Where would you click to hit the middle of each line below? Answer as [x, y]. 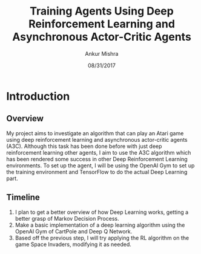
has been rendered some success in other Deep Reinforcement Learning [97, 159]
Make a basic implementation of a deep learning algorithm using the [100, 225]
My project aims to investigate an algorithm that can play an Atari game [95, 133]
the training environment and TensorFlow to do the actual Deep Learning [97, 172]
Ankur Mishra [102, 53]
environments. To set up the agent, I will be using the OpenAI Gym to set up [100, 165]
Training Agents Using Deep [102, 11]
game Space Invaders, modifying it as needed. [73, 244]
